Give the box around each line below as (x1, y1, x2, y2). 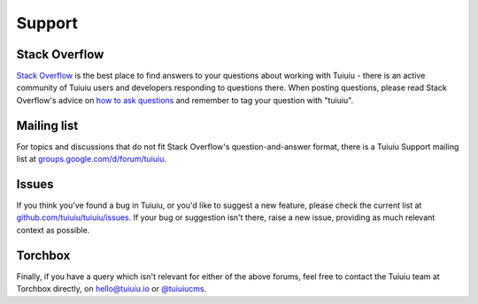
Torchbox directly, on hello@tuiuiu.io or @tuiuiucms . (16, 284, 207, 294)
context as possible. (16, 224, 90, 235)
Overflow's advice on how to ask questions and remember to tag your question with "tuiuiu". (16, 95, 354, 105)
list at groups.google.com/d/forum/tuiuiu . (16, 154, 167, 164)
